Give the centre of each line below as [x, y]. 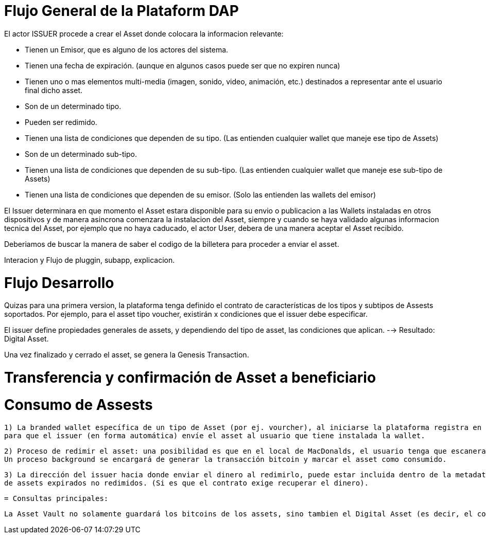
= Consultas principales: [56, 498]
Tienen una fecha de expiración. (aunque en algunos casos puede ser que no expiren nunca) [183, 65]
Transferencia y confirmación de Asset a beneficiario [190, 378]
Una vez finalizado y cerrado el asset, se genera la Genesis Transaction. [127, 355]
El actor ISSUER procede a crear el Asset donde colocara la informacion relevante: [144, 33]
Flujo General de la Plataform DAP [121, 11]
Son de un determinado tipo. [73, 106]
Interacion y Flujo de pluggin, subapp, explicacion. [90, 260]
